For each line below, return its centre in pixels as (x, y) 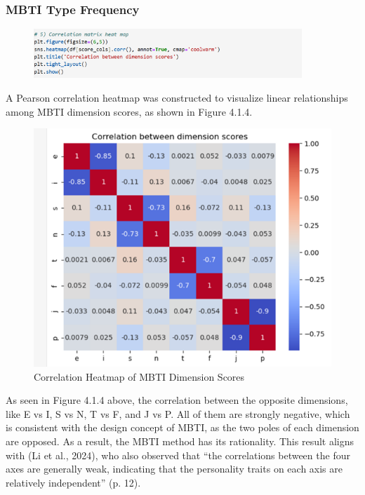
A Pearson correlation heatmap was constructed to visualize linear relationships (177, 98)
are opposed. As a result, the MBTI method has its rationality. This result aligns (180, 441)
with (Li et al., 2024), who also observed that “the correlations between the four (178, 455)
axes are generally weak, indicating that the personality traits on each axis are (174, 469)
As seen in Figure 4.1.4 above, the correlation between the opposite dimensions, (177, 400)
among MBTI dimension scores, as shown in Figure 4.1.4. (129, 111)
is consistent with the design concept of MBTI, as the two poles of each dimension (182, 427)
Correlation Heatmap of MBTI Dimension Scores (139, 376)
